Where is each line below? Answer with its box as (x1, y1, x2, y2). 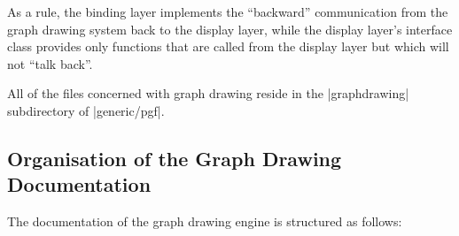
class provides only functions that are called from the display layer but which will (7, 37, 449, 56)
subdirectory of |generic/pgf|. (7, 101, 165, 119)
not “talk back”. (7, 54, 93, 72)
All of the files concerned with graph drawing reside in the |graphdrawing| (7, 84, 409, 103)
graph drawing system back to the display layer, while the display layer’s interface (7, 19, 453, 38)
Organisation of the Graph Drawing (7, 144, 342, 171)
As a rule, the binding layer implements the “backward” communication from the (7, 3, 448, 20)
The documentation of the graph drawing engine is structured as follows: (7, 212, 402, 231)
